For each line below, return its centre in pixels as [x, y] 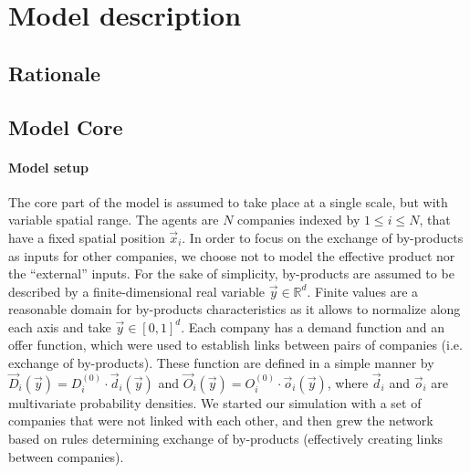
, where [348, 382]
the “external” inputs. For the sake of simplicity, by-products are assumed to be [231, 273]
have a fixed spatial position [87, 237]
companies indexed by [299, 220]
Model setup [48, 167]
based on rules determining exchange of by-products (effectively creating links [226, 439]
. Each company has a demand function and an [313, 326]
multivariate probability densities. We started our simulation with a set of [215, 402]
